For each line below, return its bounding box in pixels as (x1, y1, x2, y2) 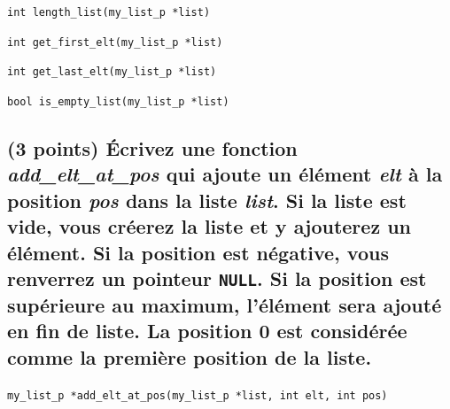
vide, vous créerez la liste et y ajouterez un (7, 212, 411, 240)
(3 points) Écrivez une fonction (7, 135, 298, 162)
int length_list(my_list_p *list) (7, 6, 211, 19)
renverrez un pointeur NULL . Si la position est (7, 264, 427, 291)
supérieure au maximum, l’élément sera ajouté (7, 290, 442, 318)
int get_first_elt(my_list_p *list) (7, 35, 223, 49)
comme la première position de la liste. (7, 343, 372, 370)
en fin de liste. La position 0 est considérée (7, 317, 407, 344)
